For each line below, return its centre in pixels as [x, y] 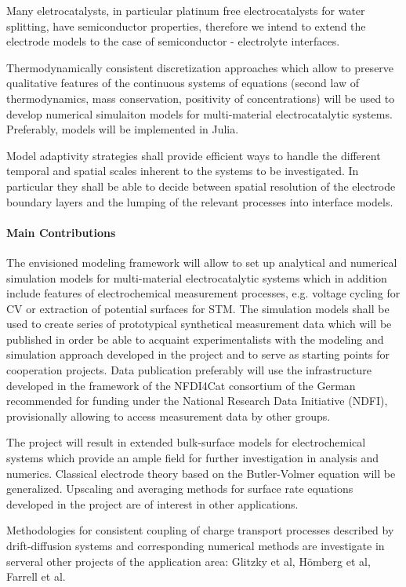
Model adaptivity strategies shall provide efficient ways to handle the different [194, 155]
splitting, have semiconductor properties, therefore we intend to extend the [186, 26]
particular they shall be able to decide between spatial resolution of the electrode [201, 186]
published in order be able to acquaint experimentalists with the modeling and [195, 339]
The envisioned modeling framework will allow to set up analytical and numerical [202, 262]
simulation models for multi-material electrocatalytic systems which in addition [197, 277]
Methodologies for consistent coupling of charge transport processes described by [200, 530]
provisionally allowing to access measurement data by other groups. [169, 416]
